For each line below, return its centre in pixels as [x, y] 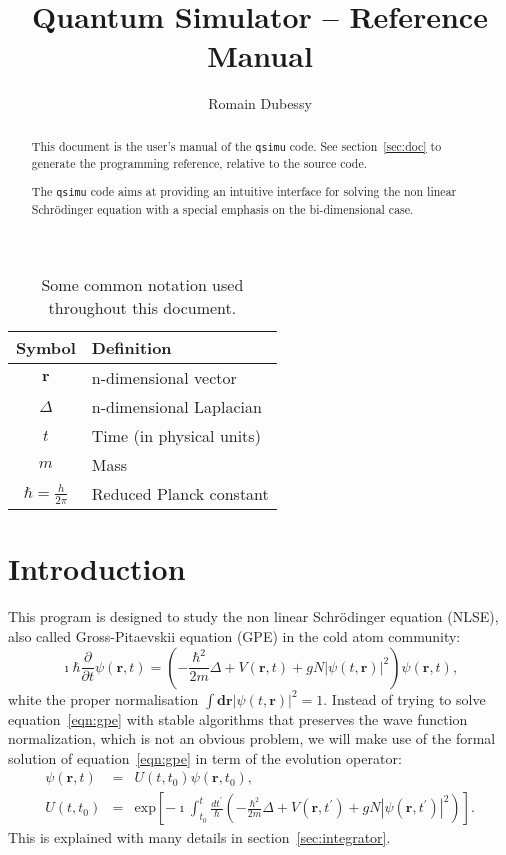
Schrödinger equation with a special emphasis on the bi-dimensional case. [222, 208]
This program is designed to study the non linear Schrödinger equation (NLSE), [253, 616]
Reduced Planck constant [180, 494]
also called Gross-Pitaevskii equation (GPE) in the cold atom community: [234, 635]
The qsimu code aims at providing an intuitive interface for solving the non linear [244, 191]
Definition [131, 348]
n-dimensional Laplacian [176, 407]
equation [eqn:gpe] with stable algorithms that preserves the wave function [238, 718]
